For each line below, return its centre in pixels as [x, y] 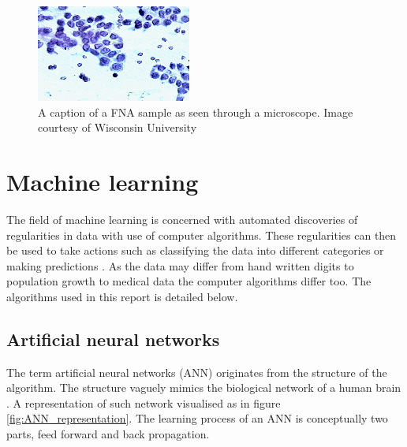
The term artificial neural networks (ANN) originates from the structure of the [197, 372]
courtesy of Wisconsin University [118, 127]
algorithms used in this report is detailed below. [122, 296]
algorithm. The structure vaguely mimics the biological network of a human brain [204, 387]
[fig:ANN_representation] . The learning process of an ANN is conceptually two [197, 418]
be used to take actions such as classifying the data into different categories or [195, 250]
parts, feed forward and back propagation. [108, 434]
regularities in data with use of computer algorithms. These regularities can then [202, 235]
